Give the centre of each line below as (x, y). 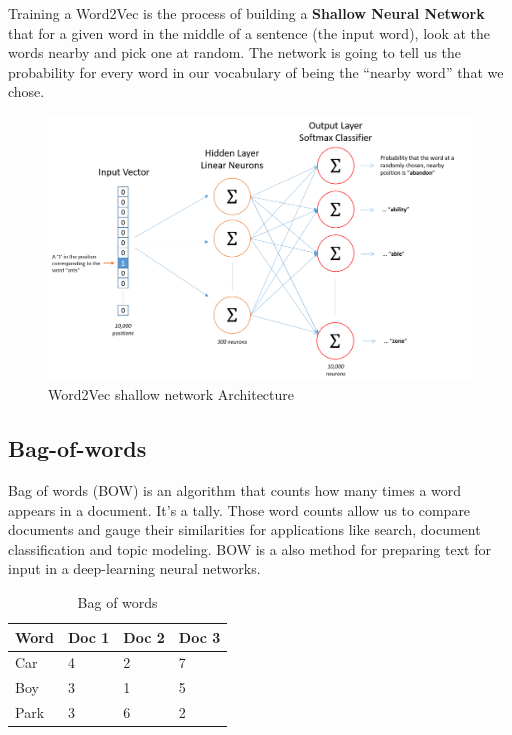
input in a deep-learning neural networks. (134, 568)
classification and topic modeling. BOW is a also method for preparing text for (249, 548)
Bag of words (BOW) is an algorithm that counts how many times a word (235, 489)
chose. (26, 91)
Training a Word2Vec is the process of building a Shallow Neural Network (246, 13)
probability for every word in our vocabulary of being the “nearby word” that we (256, 71)
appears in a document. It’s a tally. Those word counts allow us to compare (239, 509)
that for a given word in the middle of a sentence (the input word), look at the (249, 32)
